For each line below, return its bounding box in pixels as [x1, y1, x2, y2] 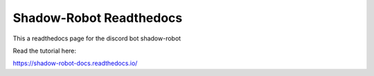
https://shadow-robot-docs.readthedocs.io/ [12, 59, 138, 68]
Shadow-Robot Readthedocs [12, 10, 183, 25]
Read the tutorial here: [12, 47, 76, 55]
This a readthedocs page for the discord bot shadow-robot [12, 34, 181, 42]
